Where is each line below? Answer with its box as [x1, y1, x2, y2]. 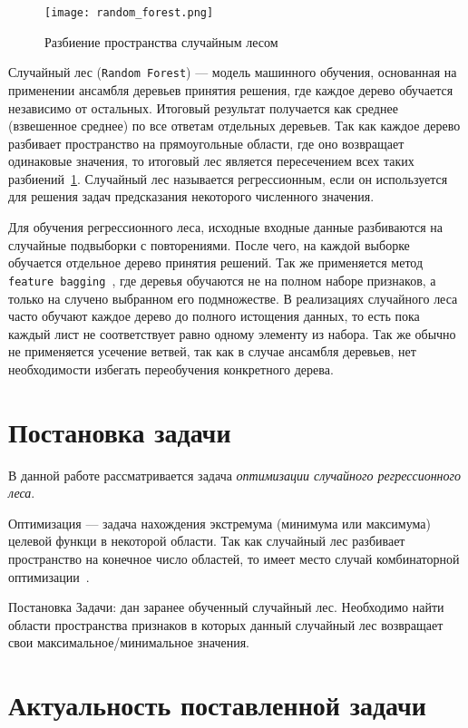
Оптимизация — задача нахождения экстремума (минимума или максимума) [8, 513, 431, 532]
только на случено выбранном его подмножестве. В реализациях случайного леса [8, 288, 458, 307]
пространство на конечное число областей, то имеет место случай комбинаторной [8, 548, 460, 568]
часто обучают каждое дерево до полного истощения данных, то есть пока [8, 306, 420, 325]
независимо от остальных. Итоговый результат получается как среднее [8, 98, 398, 117]
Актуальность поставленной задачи [8, 686, 426, 723]
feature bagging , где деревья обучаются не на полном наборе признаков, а [8, 270, 436, 289]
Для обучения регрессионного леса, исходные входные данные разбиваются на [8, 218, 443, 237]
